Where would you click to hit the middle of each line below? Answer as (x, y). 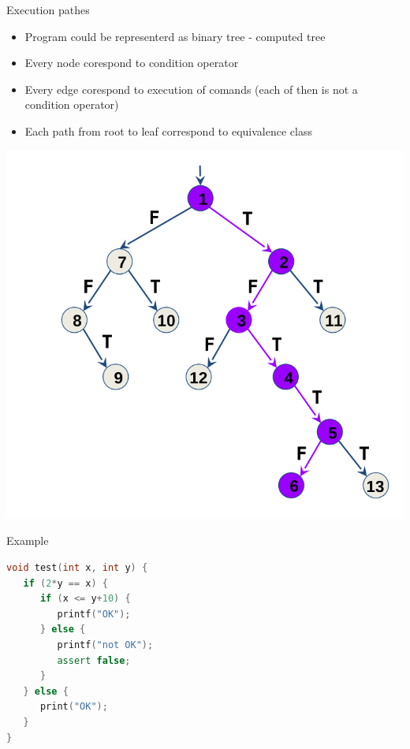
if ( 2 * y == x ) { (65, 583)
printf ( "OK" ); (94, 614)
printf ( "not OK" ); (105, 645)
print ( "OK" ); (74, 707)
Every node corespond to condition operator (132, 63)
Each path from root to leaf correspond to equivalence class (168, 130)
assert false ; (94, 660)
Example (28, 540)
